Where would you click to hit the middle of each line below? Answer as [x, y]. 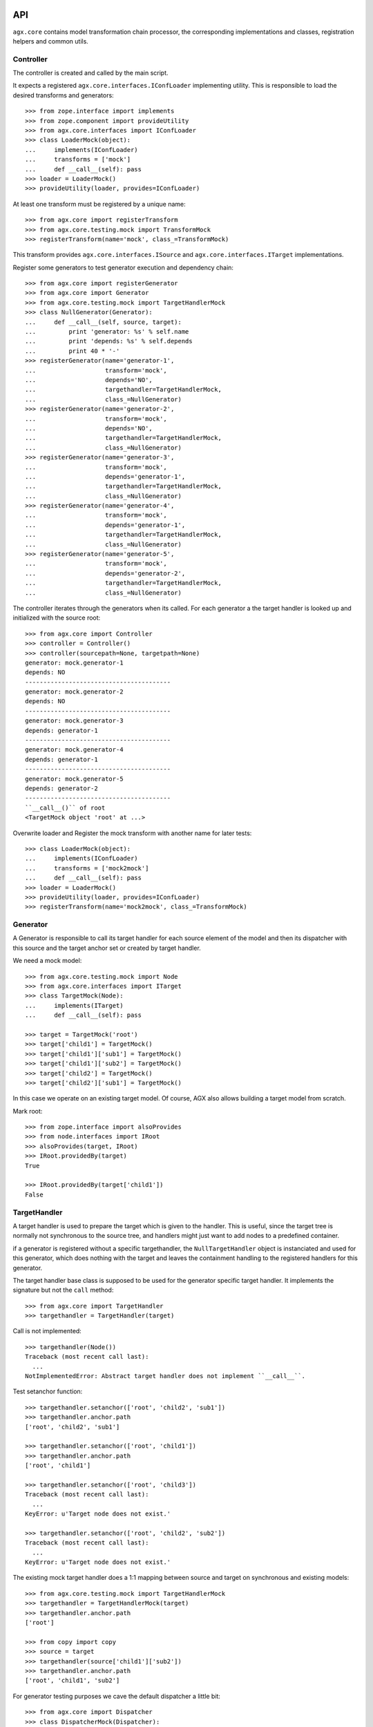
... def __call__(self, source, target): [104, 322]
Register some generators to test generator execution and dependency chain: [123, 267]
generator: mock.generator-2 [74, 692]
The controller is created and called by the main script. [90, 73]
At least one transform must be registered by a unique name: [99, 204]
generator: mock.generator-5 [74, 779]
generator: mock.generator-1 [74, 662]
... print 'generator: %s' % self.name [107, 332]
